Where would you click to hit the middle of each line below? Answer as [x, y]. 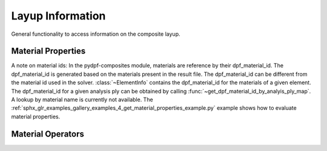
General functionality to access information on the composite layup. [96, 34]
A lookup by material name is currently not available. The [82, 99]
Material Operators [48, 134]
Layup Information [58, 16]
